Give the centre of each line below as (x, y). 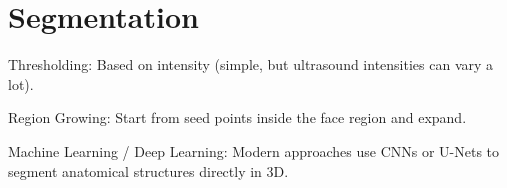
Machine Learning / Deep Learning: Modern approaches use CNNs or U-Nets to (254, 150)
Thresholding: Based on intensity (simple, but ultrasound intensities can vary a (251, 64)
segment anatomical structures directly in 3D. (148, 170)
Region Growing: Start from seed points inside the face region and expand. (237, 117)
